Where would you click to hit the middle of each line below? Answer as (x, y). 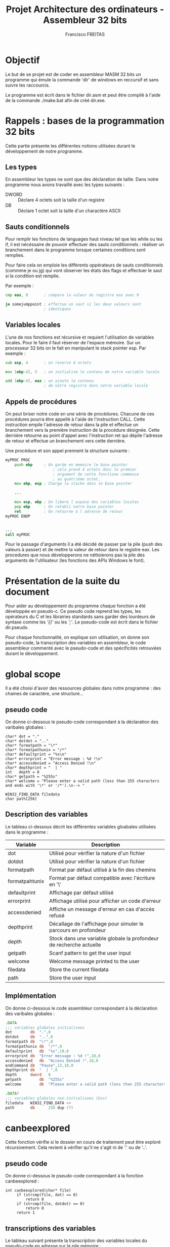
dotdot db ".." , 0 (29, 1037)
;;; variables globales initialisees (45, 1028)
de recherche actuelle (75, 944)
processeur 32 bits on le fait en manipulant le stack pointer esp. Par (76, 348)
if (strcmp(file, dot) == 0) (47, 1195)
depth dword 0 (28, 1075)
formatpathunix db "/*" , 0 (34, 1047)
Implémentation (31, 996)
